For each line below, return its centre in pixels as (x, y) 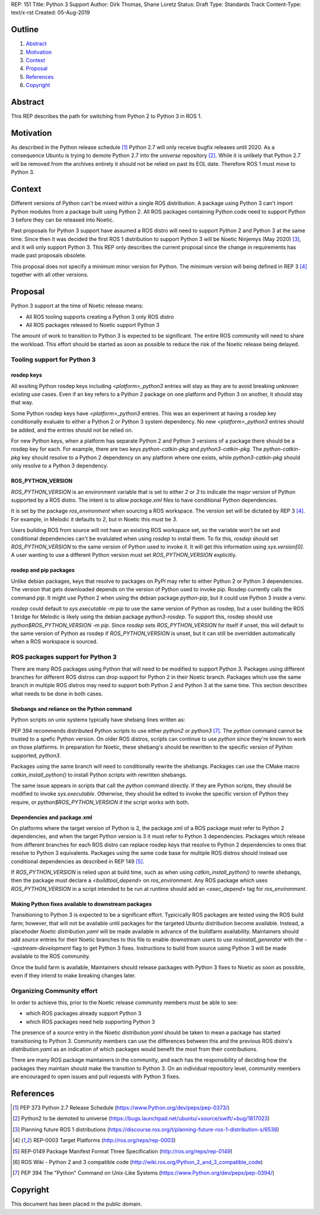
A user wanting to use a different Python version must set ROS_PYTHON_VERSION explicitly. (124, 555)
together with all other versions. (50, 275)
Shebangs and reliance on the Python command (71, 709)
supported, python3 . (36, 755)
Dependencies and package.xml (52, 817)
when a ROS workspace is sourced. (54, 642)
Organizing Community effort (54, 990)
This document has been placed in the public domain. (76, 1204)
